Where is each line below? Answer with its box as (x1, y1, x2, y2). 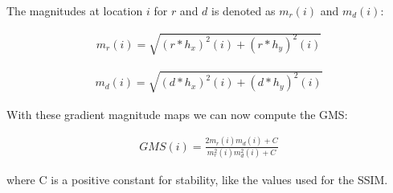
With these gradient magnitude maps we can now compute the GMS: (6, 105, 348, 122)
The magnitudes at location (6, 2, 143, 18)
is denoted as (211, 2, 276, 18)
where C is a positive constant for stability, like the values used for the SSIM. (6, 171, 388, 187)
